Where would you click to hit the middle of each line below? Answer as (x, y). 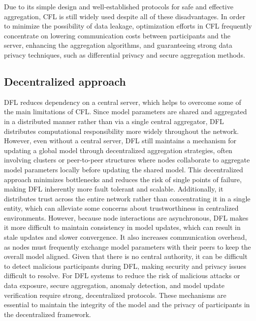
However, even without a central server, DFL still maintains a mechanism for (120, 141)
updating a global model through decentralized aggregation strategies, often (118, 150)
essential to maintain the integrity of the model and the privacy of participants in (127, 305)
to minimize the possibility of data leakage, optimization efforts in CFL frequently (128, 26)
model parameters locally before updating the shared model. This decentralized (124, 169)
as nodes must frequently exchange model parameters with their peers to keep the (128, 246)
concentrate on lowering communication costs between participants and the (117, 35)
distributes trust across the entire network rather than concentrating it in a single (127, 198)
